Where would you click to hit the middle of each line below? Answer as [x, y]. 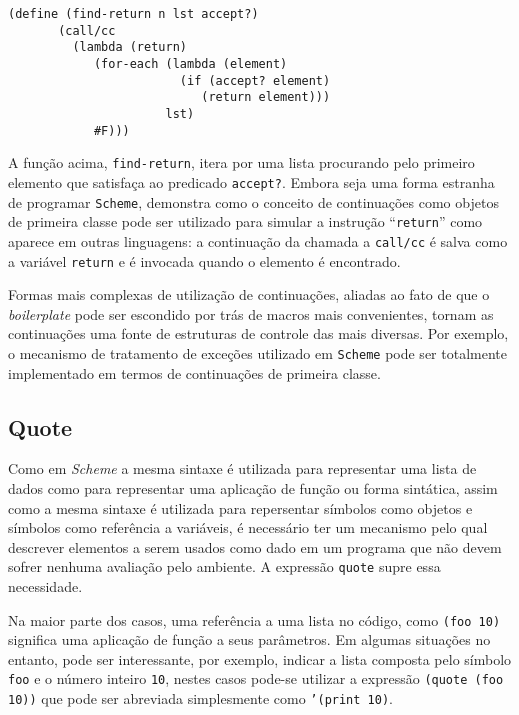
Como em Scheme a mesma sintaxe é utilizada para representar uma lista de [242, 468]
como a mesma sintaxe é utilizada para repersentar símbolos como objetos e [240, 507]
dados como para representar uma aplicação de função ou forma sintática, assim [253, 488]
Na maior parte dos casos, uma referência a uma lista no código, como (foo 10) [254, 619]
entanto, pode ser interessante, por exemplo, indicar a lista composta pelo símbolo [260, 658]
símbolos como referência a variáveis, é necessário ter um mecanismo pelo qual [248, 527]
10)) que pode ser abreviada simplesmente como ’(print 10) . [200, 698]
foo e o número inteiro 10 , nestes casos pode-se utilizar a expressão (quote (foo [256, 678]
